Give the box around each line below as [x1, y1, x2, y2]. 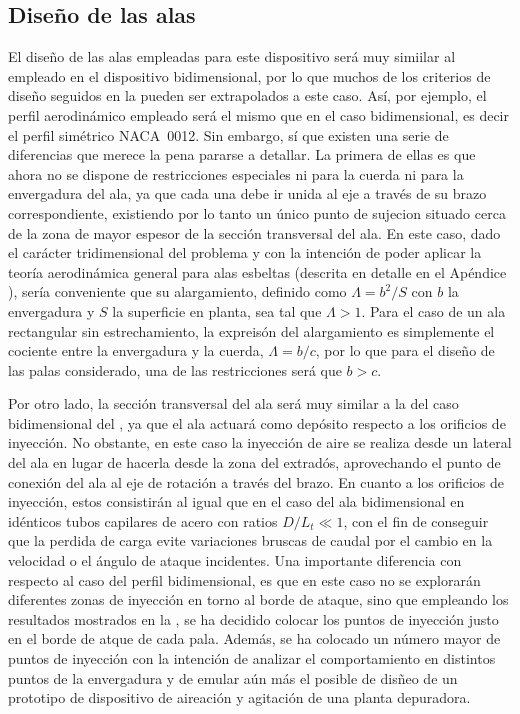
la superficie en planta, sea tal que [112, 300, 322, 321]
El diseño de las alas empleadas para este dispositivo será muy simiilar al [8, 46, 456, 67]
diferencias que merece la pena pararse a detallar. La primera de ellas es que [8, 144, 476, 165]
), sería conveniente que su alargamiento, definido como [8, 281, 347, 302]
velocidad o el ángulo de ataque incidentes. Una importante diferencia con [8, 550, 462, 571]
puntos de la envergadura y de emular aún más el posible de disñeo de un [8, 667, 458, 688]
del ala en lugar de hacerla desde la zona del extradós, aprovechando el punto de [8, 452, 501, 473]
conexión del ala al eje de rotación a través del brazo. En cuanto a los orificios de [8, 471, 504, 492]
